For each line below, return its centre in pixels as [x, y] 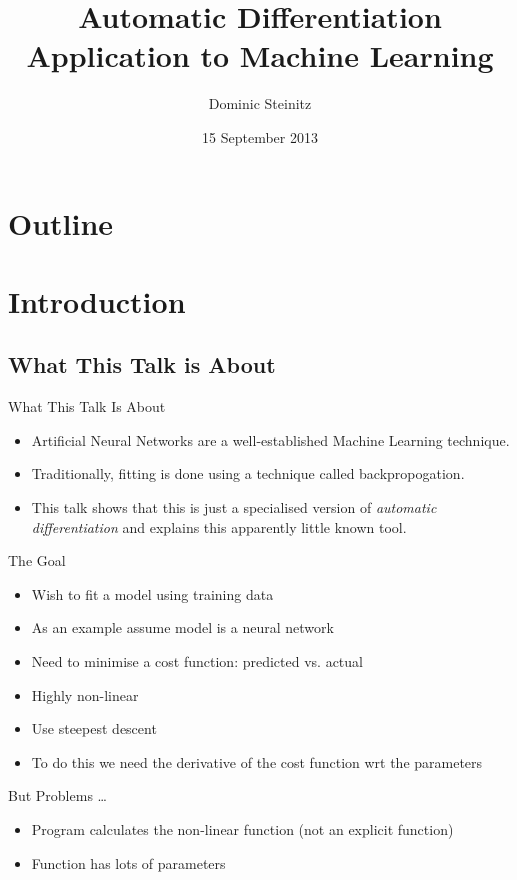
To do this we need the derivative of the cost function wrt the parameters [257, 761]
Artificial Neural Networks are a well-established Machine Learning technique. [270, 439]
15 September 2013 [260, 136]
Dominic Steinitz [260, 103]
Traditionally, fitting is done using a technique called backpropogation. [248, 473]
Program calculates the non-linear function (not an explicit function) [242, 828]
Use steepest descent [94, 728]
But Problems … [57, 795]
